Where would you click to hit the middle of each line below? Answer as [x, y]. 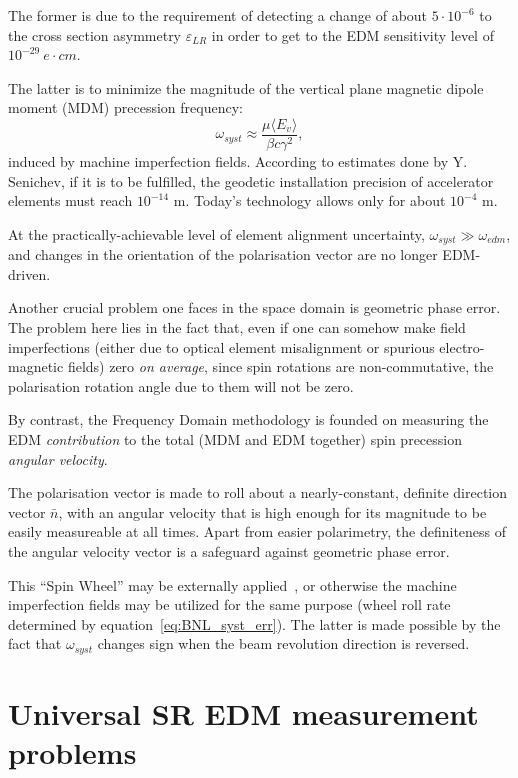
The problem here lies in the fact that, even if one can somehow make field [237, 327]
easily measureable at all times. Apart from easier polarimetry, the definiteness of [257, 531]
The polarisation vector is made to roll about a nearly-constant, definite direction [257, 492]
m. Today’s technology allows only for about [309, 200]
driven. [29, 273]
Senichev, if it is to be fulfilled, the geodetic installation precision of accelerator [251, 180]
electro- [462, 346]
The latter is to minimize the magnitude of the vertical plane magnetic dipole [246, 87]
